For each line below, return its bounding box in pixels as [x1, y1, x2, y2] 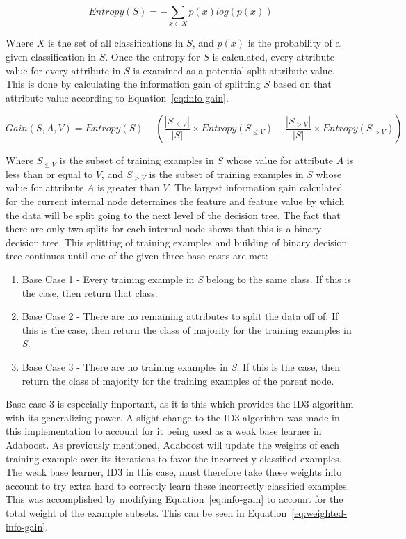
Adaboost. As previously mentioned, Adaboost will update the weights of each [6, 437, 339, 451]
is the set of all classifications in [48, 35, 184, 50]
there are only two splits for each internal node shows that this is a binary [6, 221, 322, 236]
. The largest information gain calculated [168, 180, 343, 195]
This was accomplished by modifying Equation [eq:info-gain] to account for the [6, 492, 343, 506]
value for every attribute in [6, 63, 121, 77]
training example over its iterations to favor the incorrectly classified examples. [6, 451, 342, 465]
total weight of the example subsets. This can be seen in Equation [6, 505, 287, 520]
